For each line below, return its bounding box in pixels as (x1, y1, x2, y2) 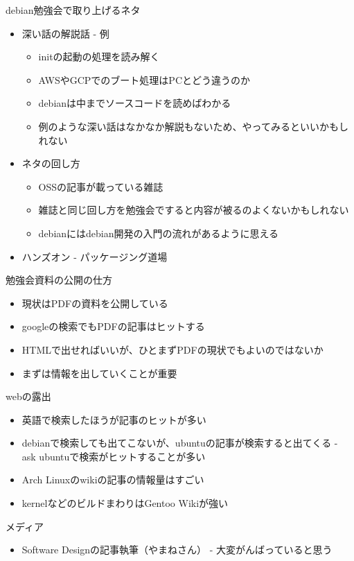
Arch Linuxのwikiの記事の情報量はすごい (21, 472, 204, 487)
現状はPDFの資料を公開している (21, 295, 168, 310)
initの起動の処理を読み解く (38, 49, 160, 64)
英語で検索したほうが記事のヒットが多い (21, 412, 206, 426)
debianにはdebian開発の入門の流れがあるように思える (38, 225, 279, 240)
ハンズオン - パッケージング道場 (21, 249, 168, 264)
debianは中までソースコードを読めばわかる (38, 96, 231, 110)
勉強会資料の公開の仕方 (6, 273, 112, 287)
